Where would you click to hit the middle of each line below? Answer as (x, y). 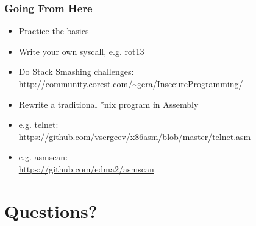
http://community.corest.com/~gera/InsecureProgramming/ (131, 83)
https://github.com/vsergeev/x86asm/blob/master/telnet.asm (135, 136)
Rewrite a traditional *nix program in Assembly (108, 104)
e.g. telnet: (38, 125)
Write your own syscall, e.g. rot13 (81, 51)
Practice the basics (54, 31)
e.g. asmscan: (43, 157)
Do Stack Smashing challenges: (76, 72)
